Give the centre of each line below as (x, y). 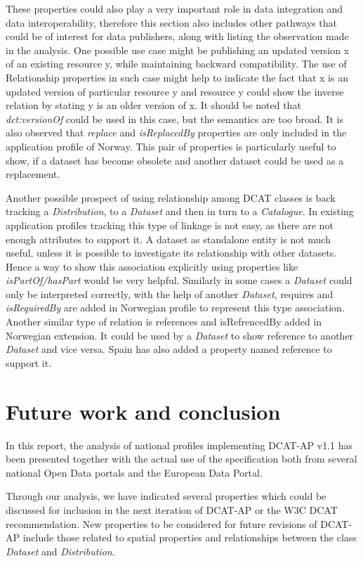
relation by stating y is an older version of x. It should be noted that (153, 105)
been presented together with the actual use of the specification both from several (181, 459)
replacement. (33, 174)
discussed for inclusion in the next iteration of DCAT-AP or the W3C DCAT (172, 509)
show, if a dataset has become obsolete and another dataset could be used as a (175, 160)
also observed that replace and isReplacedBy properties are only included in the (176, 133)
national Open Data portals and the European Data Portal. (134, 472)
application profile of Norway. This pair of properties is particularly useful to (171, 146)
